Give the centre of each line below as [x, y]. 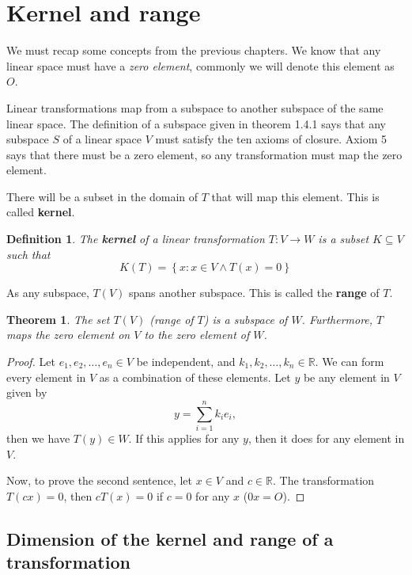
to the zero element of [197, 335]
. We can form [350, 362]
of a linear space [102, 139]
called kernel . [41, 212]
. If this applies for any [184, 438]
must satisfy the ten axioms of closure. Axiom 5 [271, 139]
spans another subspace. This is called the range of [254, 293]
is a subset [344, 239]
